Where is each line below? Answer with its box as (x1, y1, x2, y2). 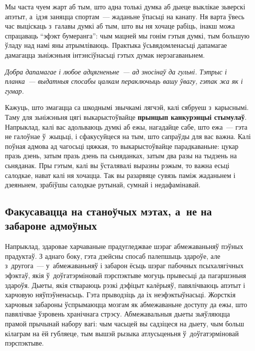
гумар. (5, 85, 24, 96)
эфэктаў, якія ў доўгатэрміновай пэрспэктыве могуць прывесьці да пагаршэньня (5, 270, 246, 281)
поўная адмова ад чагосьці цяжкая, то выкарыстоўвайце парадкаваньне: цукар (5, 140, 239, 151)
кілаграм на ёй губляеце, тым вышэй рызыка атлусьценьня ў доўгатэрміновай (5, 328, 239, 338)
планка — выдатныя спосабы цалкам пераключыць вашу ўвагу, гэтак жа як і (5, 76, 243, 86)
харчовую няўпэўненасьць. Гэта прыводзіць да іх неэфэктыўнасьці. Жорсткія (5, 289, 236, 300)
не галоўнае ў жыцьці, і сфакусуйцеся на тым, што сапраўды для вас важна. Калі (5, 131, 251, 141)
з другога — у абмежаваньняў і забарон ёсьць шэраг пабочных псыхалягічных (5, 260, 244, 271)
